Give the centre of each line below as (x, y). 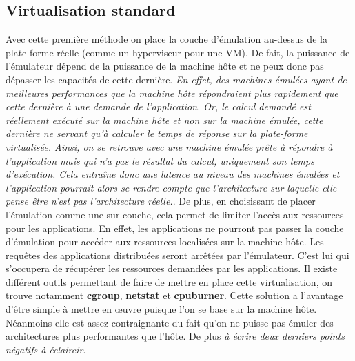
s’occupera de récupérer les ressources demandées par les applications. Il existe (172, 268)
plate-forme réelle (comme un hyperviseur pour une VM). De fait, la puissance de (178, 52)
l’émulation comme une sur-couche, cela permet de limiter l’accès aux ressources (175, 214)
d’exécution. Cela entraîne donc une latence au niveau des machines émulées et (173, 174)
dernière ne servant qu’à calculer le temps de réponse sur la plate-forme (157, 133)
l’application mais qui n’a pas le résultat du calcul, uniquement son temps (160, 160)
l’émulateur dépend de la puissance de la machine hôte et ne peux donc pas (165, 66)
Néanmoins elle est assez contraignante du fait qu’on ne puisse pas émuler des (170, 322)
